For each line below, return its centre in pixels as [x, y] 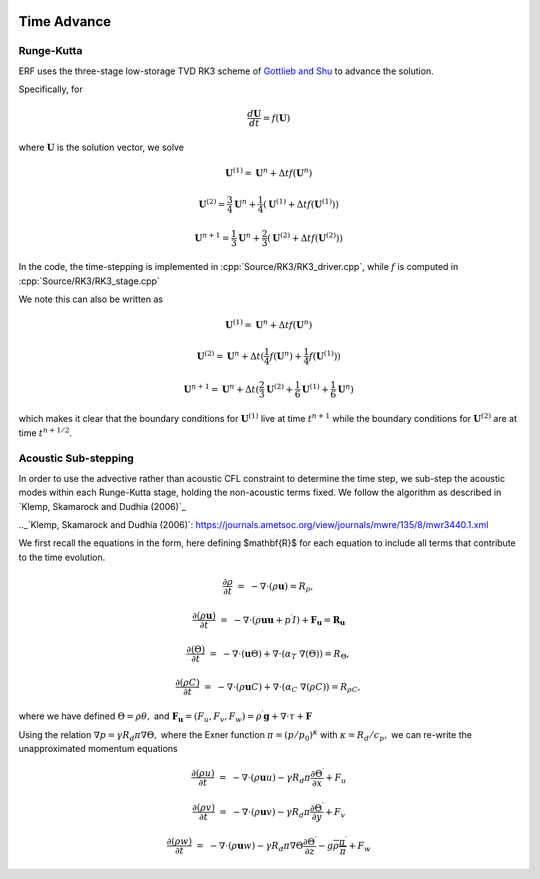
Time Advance [65, 21]
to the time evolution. [62, 557]
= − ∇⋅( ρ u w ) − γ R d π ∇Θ [250, 847]
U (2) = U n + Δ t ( [230, 355]
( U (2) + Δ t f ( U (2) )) [305, 237]
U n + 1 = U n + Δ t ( [221, 388]
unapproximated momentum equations [98, 748]
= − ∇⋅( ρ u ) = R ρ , [275, 587]
